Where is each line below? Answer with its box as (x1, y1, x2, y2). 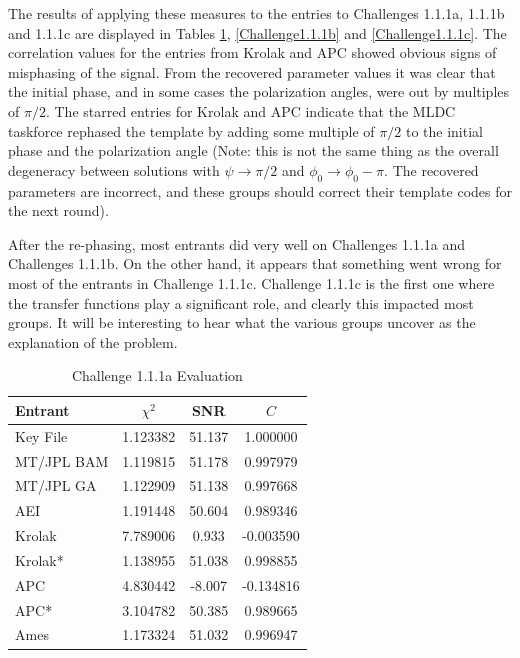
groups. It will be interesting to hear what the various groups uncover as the (8, 312, 476, 333)
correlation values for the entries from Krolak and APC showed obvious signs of (8, 42, 497, 63)
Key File (15, 425, 68, 446)
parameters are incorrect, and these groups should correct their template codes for (8, 180, 512, 201)
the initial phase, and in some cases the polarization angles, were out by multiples (8, 81, 510, 102)
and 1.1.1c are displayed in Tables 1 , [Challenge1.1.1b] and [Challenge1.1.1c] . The (8, 22, 507, 43)
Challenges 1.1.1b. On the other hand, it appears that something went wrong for (8, 253, 502, 274)
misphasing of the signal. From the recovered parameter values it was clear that (8, 61, 496, 82)
